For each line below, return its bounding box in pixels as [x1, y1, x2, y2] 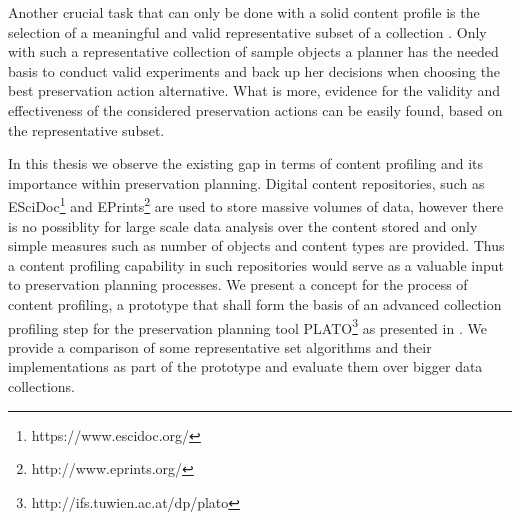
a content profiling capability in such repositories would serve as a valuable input [8, 254, 505, 275]
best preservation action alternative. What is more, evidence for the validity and [8, 80, 500, 101]
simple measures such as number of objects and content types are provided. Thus [8, 235, 505, 256]
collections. [8, 376, 75, 396]
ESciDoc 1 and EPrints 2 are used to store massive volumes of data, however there [8, 193, 504, 216]
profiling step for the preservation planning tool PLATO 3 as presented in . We [8, 314, 487, 338]
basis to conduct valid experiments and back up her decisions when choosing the [8, 60, 501, 81]
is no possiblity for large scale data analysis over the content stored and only [8, 215, 478, 236]
